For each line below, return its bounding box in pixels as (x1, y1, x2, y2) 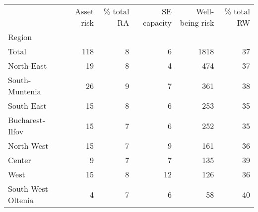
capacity (143, 17, 172, 28)
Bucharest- (8, 114, 46, 126)
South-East (8, 100, 47, 111)
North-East (8, 60, 47, 71)
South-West (8, 183, 48, 194)
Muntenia (8, 85, 41, 97)
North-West (8, 140, 49, 151)
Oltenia (8, 194, 34, 206)
